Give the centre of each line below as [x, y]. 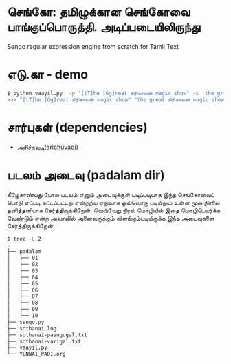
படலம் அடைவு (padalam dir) [86, 175]
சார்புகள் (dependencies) [77, 127]
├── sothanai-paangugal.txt [47, 335]
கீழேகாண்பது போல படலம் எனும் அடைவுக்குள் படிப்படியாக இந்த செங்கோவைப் [111, 194]
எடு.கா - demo [47, 75]
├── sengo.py [26, 322]
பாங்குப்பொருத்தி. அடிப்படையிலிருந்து [104, 27]
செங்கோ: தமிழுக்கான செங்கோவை [99, 12]
